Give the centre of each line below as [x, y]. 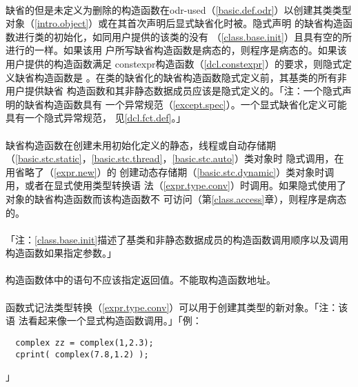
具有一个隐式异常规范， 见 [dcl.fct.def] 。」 [96, 118]
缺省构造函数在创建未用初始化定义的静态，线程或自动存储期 [141, 145]
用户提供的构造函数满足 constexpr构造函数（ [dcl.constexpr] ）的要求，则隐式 [174, 63]
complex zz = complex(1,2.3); [84, 343]
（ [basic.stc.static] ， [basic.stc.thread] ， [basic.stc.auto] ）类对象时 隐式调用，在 [175, 158]
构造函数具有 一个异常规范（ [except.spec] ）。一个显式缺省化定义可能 [195, 104]
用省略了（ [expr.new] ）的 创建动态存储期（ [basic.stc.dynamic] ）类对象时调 [170, 171]
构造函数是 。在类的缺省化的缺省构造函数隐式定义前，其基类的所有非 [190, 77]
